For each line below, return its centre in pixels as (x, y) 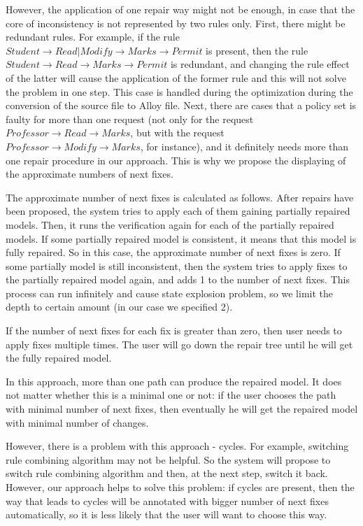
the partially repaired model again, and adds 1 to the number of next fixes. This (178, 279)
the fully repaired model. (59, 358)
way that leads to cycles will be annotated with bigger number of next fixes (167, 500)
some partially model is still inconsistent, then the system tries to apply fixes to (177, 265)
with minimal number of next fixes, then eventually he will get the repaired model (182, 409)
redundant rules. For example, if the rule (93, 37)
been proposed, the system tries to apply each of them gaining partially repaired (178, 211)
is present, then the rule (257, 50)
